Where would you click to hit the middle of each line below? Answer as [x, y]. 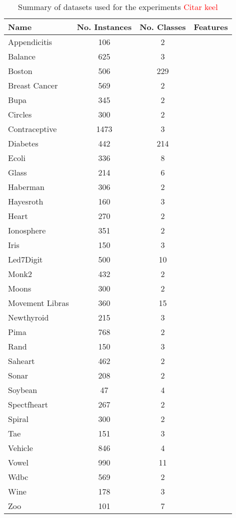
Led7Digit [25, 259]
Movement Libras [38, 303]
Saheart [21, 361]
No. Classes [163, 27]
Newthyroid [28, 317]
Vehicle [20, 448]
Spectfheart [28, 404]
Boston [20, 71]
